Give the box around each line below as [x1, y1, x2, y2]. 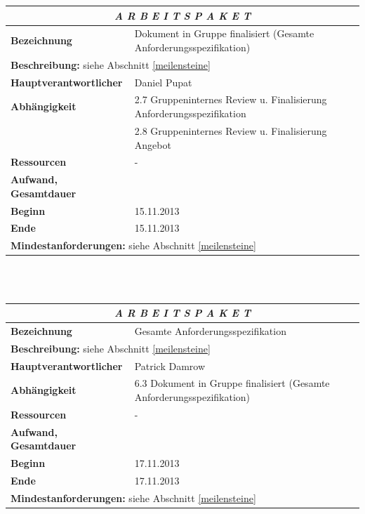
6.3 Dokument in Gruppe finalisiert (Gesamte [134, 376, 330, 390]
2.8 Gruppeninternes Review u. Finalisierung [134, 123, 327, 138]
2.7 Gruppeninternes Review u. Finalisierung [134, 92, 327, 107]
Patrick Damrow [134, 358, 206, 373]
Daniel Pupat [134, 74, 192, 89]
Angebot [134, 137, 171, 152]
